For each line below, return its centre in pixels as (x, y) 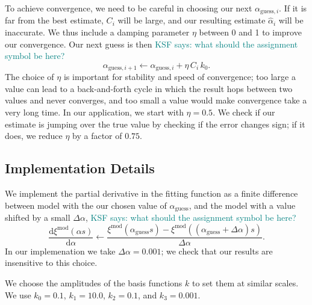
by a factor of (97, 136)
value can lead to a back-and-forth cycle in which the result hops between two (149, 88)
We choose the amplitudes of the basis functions (94, 282)
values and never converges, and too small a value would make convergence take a (156, 100)
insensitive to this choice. (51, 263)
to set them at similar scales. (245, 282)
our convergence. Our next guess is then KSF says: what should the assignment (151, 44)
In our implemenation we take (60, 251)
